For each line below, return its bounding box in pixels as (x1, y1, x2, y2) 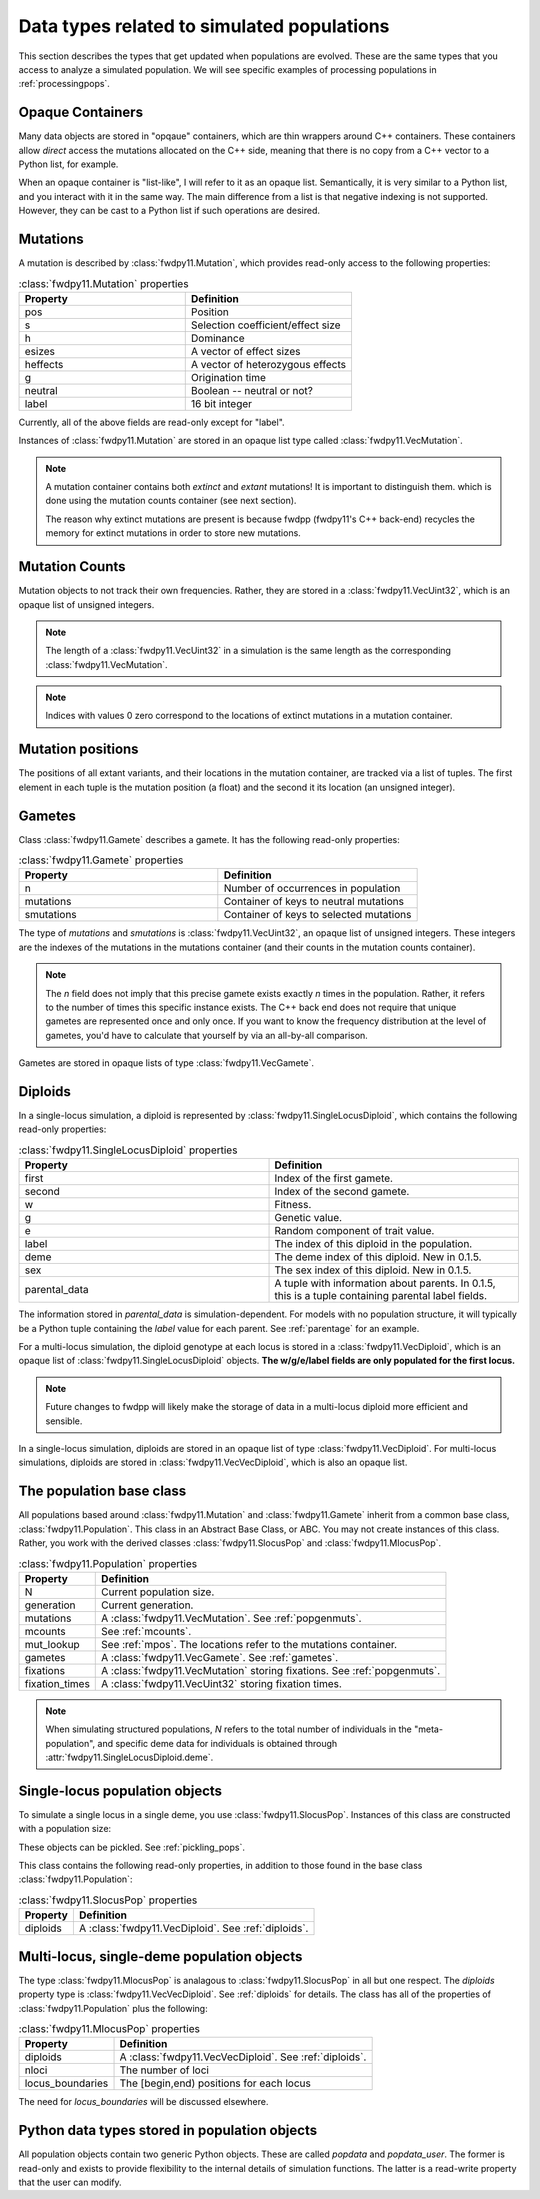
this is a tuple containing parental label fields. (274, 1289, 488, 1303)
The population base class (18, 1483, 187, 1500)
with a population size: (18, 1823, 112, 1835)
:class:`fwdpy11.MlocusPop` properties (18, 2022, 200, 2036)
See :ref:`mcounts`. (101, 1624, 192, 1638)
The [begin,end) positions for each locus (119, 2076, 312, 2090)
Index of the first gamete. (274, 1171, 394, 1185)
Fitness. (274, 1198, 312, 1212)
